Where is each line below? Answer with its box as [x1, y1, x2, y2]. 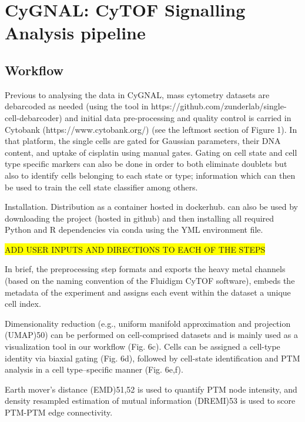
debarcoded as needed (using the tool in [5, 100, 149, 112]
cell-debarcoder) [5, 111, 62, 123]
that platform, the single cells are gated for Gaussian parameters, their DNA [5, 135, 281, 147]
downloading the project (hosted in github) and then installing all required [5, 212, 274, 224]
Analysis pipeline [5, 21, 146, 45]
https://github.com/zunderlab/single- [151, 100, 287, 112]
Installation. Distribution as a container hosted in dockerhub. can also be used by [5, 200, 298, 213]
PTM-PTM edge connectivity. [5, 406, 113, 418]
